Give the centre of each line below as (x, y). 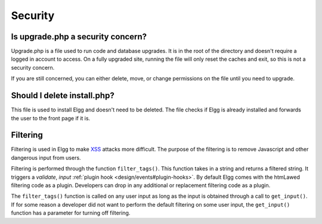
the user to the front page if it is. (51, 118)
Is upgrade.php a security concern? (79, 37)
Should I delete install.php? (63, 96)
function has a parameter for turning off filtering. (71, 213)
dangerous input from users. (46, 157)
